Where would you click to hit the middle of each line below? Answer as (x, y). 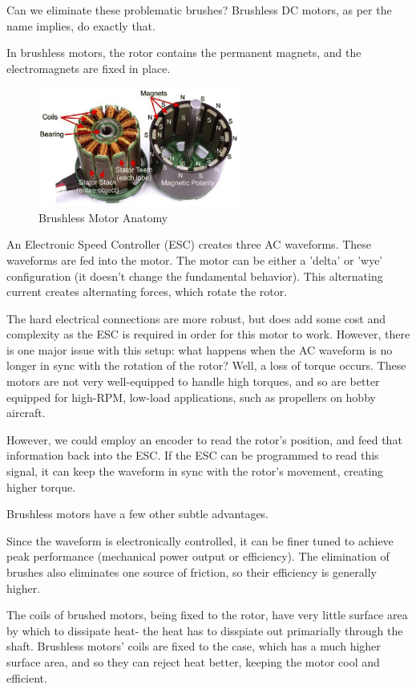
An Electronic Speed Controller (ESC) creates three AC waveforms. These (189, 244)
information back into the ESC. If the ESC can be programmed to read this (193, 455)
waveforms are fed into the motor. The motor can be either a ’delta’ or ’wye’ (195, 259)
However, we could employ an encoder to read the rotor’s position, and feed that (204, 439)
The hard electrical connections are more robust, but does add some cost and (196, 318)
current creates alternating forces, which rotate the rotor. (147, 292)
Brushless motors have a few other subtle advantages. (138, 514)
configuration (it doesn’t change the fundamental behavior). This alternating (195, 276)
